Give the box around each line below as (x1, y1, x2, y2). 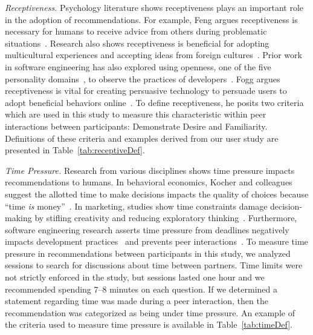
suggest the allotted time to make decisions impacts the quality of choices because (5, 187, 309, 200)
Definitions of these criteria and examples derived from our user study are (5, 131, 279, 144)
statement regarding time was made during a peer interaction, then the (5, 294, 268, 307)
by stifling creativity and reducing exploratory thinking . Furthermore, (34, 211, 297, 224)
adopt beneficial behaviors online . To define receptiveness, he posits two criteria (5, 96, 304, 108)
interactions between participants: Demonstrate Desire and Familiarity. (5, 119, 268, 132)
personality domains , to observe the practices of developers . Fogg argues (5, 72, 280, 85)
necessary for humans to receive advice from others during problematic (5, 25, 267, 38)
